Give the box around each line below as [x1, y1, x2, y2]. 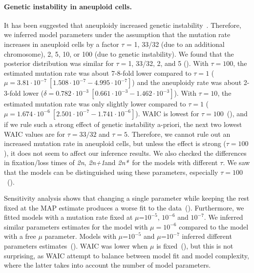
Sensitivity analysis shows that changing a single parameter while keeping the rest [4, 193, 250, 203]
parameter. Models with [44, 231, 116, 241]
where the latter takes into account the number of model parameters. [4, 260, 211, 270]
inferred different [182, 231, 232, 241]
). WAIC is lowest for [135, 108, 199, 118]
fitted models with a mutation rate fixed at [4, 212, 133, 222]
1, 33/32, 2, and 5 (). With [128, 58, 209, 68]
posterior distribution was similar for [4, 58, 114, 68]
